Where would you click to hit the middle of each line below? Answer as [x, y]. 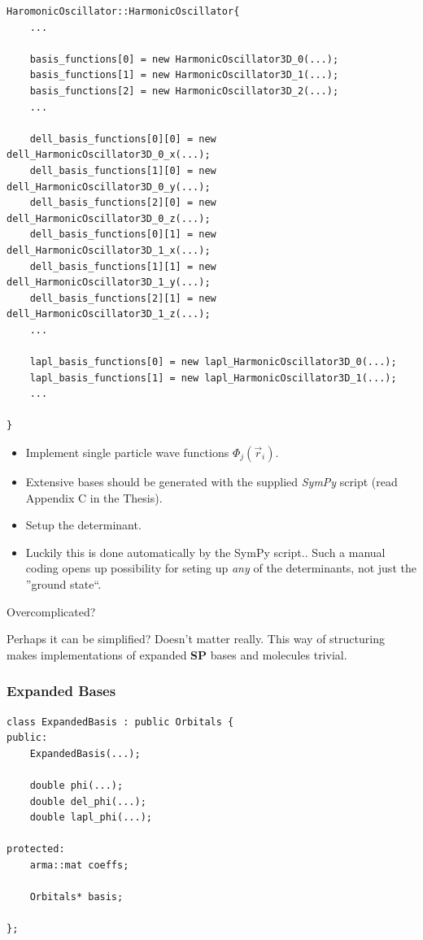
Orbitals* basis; [76, 897]
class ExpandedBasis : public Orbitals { [120, 722]
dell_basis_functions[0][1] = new [123, 235]
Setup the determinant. [83, 525]
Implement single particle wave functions [127, 453]
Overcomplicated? [51, 611]
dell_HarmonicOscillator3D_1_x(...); [109, 250]
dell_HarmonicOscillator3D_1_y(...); [109, 283]
